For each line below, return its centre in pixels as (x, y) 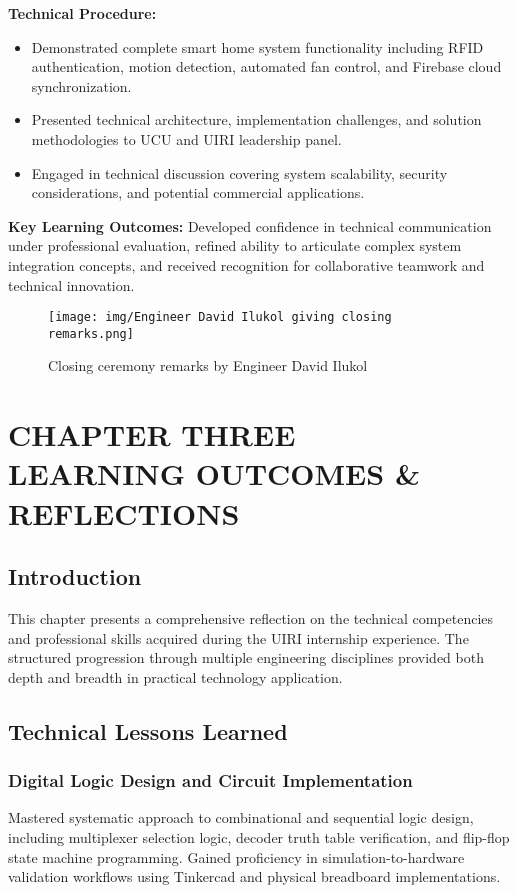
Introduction (75, 576)
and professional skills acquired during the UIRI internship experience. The (238, 637)
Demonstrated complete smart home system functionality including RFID (257, 46)
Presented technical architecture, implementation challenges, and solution (256, 119)
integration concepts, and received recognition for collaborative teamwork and (246, 264)
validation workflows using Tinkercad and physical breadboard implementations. (254, 876)
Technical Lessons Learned (148, 730)
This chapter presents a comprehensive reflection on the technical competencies (251, 617)
